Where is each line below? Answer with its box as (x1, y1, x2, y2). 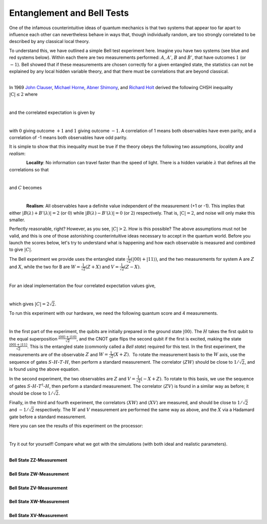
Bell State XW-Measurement (9, 499, 69, 505)
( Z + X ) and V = (85, 264, 119, 270)
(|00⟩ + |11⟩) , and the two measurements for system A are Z (131, 256, 255, 262)
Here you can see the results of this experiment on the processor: (9, 423, 143, 429)
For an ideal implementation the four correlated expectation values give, (9, 283, 156, 289)
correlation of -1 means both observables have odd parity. (9, 135, 128, 141)
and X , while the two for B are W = (9, 264, 81, 270)
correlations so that (9, 166, 49, 173)
